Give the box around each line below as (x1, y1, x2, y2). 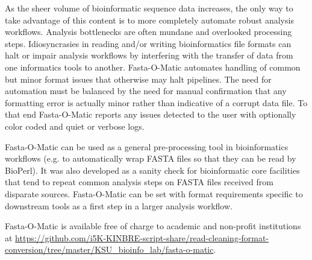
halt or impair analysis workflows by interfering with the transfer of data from (5, 49, 293, 62)
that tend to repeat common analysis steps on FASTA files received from (5, 176, 273, 188)
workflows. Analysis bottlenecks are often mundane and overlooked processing (5, 25, 292, 38)
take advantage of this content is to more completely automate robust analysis (5, 13, 294, 26)
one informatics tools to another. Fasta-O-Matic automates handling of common (5, 60, 301, 73)
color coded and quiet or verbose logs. (5, 119, 145, 132)
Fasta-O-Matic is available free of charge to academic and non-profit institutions (5, 220, 301, 232)
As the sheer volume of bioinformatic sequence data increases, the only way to (5, 2, 293, 14)
